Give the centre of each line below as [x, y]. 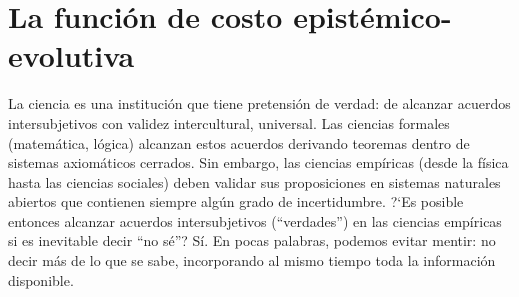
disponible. [41, 279]
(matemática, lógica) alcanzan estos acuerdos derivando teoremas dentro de [239, 142]
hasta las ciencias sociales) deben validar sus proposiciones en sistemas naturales [254, 181]
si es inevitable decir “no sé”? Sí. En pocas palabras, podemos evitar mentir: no [252, 240]
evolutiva [71, 55]
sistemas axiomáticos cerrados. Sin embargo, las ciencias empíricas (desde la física [258, 162]
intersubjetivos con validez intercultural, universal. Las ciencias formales [229, 122]
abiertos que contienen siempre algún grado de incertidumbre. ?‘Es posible [236, 201]
